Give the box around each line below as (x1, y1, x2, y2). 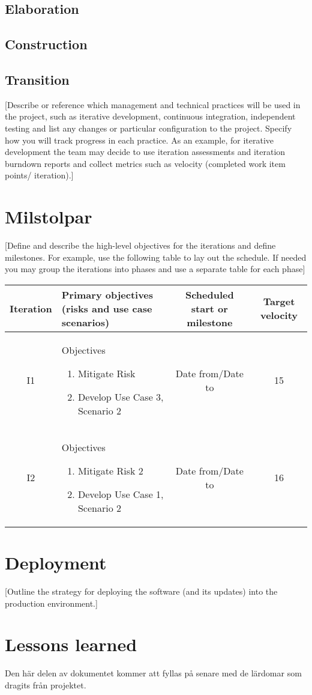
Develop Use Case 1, (77, 487, 164, 501)
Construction (5, 35, 88, 53)
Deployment (5, 550, 107, 575)
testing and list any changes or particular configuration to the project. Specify (5, 121, 292, 134)
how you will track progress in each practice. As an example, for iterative (5, 133, 274, 146)
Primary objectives (61, 287, 154, 302)
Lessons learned (5, 632, 137, 657)
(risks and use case (61, 301, 152, 315)
